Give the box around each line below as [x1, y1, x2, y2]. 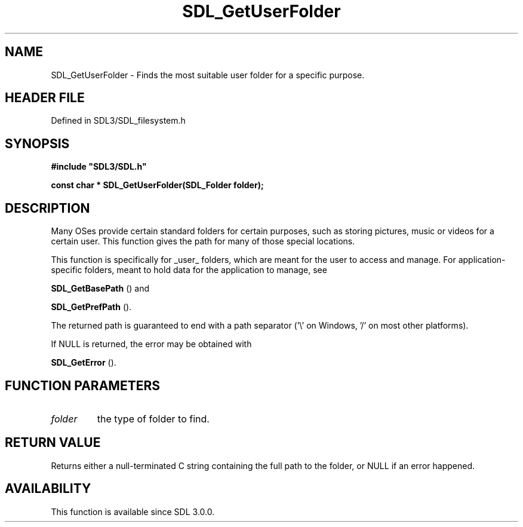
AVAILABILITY [5, 481, 91, 497]
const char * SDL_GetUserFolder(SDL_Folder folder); [51, 180, 264, 191]
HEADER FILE [5, 90, 85, 106]
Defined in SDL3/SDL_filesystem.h [51, 115, 186, 126]
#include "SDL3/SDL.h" [51, 161, 147, 172]
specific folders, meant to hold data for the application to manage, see [51, 265, 327, 275]
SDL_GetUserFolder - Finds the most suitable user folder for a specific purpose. [51, 69, 365, 80]
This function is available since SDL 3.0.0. [51, 506, 215, 517]
